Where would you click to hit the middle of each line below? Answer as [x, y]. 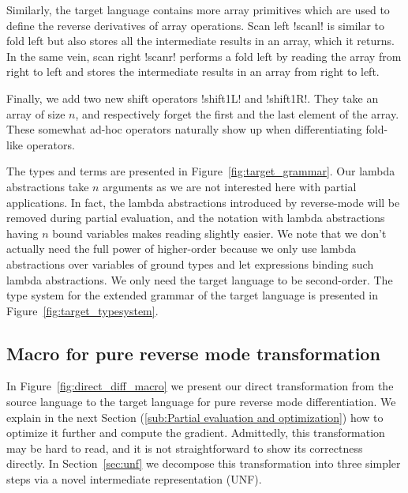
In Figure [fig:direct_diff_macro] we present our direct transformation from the [200, 386]
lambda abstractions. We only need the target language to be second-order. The [200, 279]
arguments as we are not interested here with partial [230, 186]
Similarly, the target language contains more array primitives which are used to [198, 9]
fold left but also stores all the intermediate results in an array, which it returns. [200, 41]
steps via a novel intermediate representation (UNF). [134, 479]
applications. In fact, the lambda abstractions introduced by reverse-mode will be [203, 202]
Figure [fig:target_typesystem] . [82, 310]
